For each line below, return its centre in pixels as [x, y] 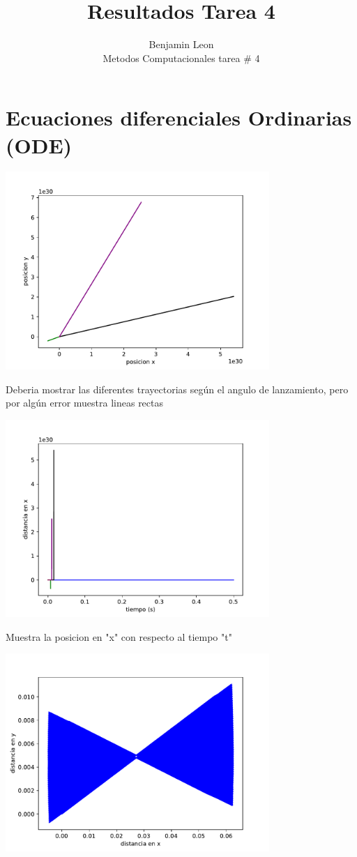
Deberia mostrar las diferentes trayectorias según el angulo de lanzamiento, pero [177, 389]
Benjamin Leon [181, 44]
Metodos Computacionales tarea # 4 [181, 58]
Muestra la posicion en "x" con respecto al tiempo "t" [119, 636]
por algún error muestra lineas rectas [85, 403]
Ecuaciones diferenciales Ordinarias [179, 117]
